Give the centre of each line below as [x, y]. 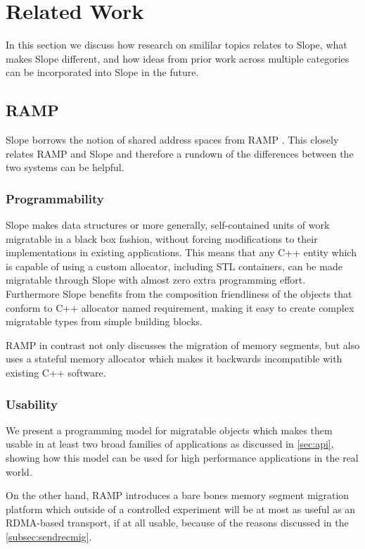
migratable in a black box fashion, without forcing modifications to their [162, 238]
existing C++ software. [56, 373]
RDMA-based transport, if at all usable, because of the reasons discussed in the [177, 523]
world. [19, 471]
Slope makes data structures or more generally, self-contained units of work [168, 225]
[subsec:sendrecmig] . [49, 537]
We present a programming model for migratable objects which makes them [169, 430]
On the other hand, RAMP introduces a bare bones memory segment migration [178, 495]
